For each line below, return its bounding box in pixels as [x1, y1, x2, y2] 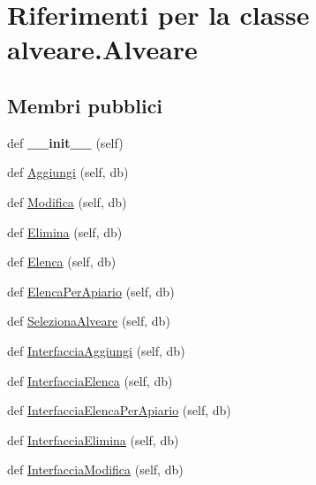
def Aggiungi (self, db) [7, 163, 129, 181]
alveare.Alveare [7, 31, 198, 67]
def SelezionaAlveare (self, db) [7, 312, 170, 330]
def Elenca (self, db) [7, 252, 117, 271]
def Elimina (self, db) [7, 222, 123, 241]
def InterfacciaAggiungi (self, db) [7, 341, 185, 359]
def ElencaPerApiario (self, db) [7, 281, 175, 300]
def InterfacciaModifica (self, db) [7, 460, 184, 479]
